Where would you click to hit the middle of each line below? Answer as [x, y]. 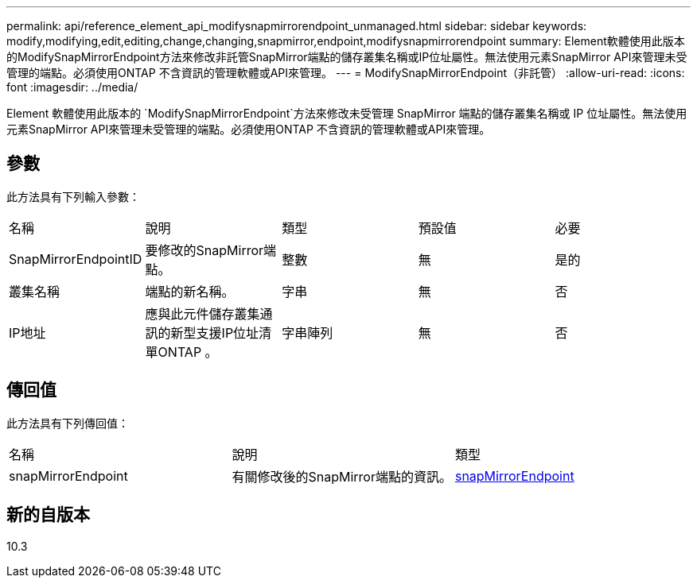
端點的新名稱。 [190, 291]
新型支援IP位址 [215, 333]
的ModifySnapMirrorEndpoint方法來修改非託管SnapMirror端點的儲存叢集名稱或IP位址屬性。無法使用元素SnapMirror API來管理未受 [347, 57]
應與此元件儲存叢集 [202, 313]
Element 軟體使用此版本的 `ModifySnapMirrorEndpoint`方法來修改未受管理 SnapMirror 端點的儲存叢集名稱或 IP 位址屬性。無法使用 [347, 113]
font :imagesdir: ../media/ [72, 87]
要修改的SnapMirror [204, 250]
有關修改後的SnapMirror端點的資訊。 [342, 476]
